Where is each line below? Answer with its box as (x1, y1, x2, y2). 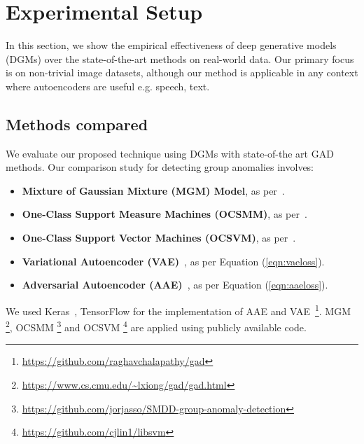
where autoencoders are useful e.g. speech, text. (6, 78, 210, 93)
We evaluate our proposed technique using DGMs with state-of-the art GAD (6, 146, 334, 160)
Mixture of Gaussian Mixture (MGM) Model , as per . (22, 183, 285, 197)
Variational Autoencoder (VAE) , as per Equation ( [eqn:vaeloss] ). (22, 254, 325, 268)
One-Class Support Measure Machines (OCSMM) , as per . (22, 207, 307, 221)
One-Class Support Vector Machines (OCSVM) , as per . (22, 230, 296, 245)
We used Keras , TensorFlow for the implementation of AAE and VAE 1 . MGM (6, 301, 351, 318)
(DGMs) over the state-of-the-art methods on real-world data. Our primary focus (6, 51, 354, 66)
